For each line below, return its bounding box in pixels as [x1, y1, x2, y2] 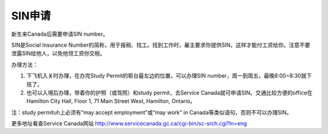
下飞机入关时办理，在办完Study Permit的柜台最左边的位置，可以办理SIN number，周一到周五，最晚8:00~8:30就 [26, 72, 307, 79]
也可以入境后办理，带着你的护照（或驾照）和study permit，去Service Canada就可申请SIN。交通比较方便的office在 [26, 89, 313, 96]
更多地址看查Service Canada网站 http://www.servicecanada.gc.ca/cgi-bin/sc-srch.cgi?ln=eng [11, 120, 247, 127]
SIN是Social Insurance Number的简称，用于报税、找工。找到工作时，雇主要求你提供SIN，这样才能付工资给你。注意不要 [11, 41, 310, 49]
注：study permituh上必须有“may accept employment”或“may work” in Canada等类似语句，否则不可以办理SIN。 [11, 109, 292, 116]
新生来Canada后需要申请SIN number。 [11, 30, 109, 38]
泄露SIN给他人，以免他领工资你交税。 [11, 50, 106, 57]
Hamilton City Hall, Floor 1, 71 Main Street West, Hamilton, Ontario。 [26, 98, 196, 105]
